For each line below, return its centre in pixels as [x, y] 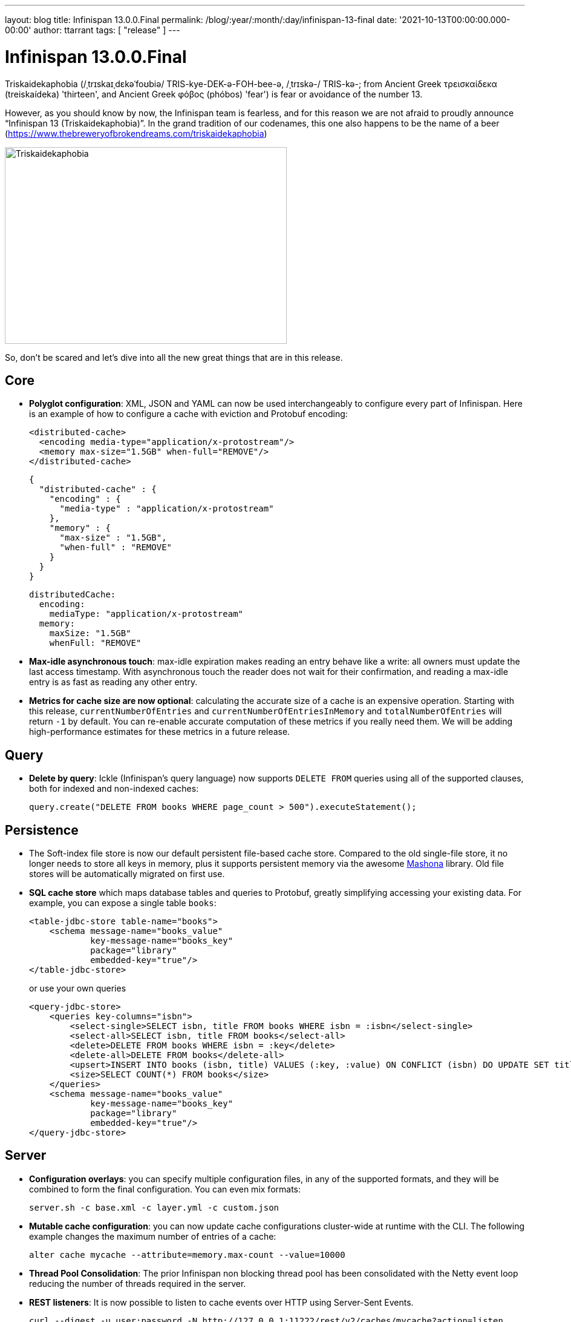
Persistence [42, 830]
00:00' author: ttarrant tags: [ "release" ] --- [93, 30]
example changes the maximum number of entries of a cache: [153, 1236]
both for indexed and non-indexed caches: [114, 789]
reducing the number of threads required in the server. [138, 1283]
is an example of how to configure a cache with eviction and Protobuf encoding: [188, 414]
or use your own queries [78, 988]
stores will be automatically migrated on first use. [127, 874]
